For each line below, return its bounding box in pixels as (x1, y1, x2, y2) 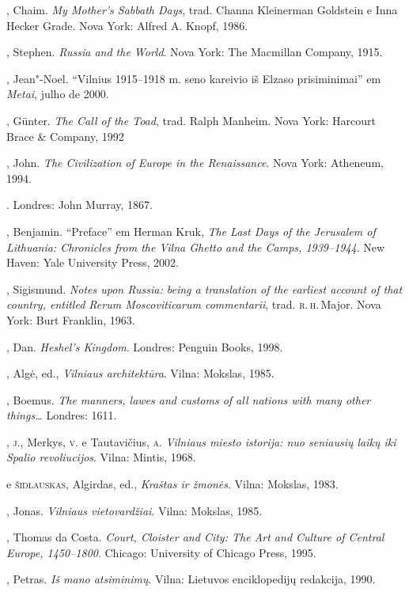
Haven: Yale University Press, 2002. (6, 254, 179, 271)
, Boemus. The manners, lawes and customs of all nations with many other (6, 391, 371, 408)
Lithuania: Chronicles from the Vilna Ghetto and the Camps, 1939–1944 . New (6, 238, 385, 255)
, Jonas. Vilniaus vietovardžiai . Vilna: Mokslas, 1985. (6, 502, 263, 518)
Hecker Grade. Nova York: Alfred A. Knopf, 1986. (6, 17, 248, 33)
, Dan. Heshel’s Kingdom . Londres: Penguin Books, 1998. (6, 338, 283, 355)
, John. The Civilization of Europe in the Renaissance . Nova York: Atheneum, (6, 154, 384, 171)
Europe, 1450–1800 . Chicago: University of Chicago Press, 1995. (6, 544, 316, 560)
